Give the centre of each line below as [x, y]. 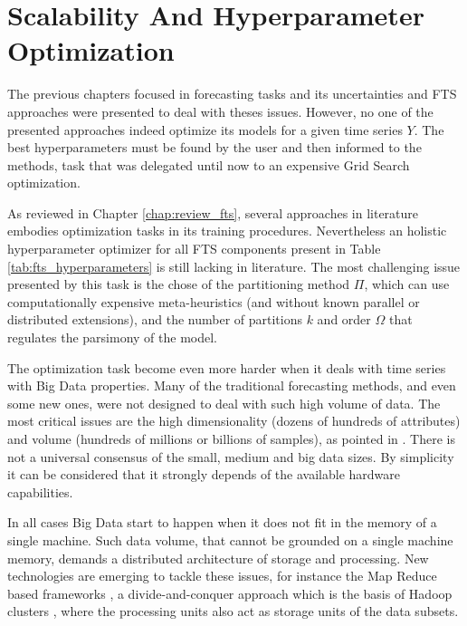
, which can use [407, 284]
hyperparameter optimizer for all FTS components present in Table [194, 249]
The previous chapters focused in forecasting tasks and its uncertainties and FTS [232, 94]
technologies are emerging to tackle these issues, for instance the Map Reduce [222, 576]
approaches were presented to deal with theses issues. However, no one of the [220, 111]
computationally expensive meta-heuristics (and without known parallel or [214, 301]
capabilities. [40, 491]
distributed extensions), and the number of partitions [155, 319]
